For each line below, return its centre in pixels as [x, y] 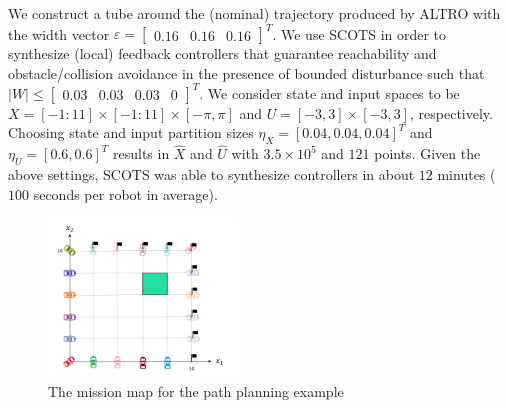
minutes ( [466, 174]
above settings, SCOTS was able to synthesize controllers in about [211, 174]
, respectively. [451, 112]
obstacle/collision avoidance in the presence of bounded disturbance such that [246, 72]
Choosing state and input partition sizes [131, 132]
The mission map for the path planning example [196, 391]
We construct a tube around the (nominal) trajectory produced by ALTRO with [254, 13]
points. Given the [427, 153]
